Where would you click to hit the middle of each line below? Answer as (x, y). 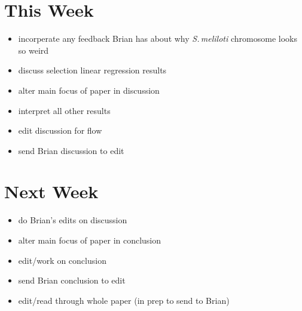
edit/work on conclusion (62, 260)
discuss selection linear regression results (92, 70)
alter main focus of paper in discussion (89, 90)
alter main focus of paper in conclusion (90, 240)
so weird (33, 50)
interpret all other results (64, 110)
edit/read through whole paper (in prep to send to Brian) (124, 300)
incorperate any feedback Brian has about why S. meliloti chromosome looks (158, 39)
